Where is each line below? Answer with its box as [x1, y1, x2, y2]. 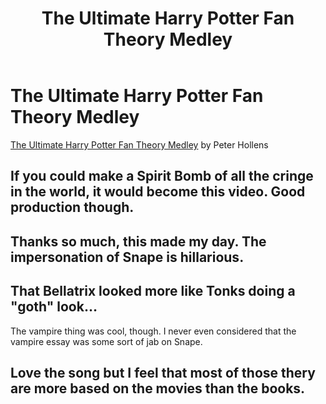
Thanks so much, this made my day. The [10, 233, 267, 250]
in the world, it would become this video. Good [10, 183, 306, 201]
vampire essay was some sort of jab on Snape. [10, 335, 203, 347]
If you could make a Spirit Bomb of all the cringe [10, 168, 314, 185]
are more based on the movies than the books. [10, 380, 306, 397]
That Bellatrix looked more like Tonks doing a [10, 283, 296, 300]
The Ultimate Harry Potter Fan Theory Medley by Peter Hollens [10, 138, 269, 151]
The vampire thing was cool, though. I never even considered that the [10, 325, 297, 337]
